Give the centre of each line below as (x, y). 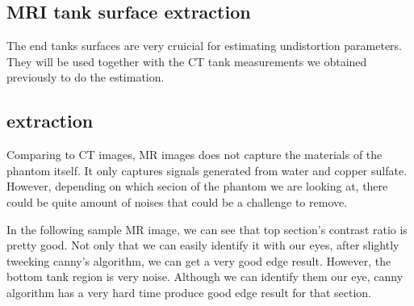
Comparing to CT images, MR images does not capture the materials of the (194, 155)
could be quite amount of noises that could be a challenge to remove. (177, 201)
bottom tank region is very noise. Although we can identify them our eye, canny (205, 277)
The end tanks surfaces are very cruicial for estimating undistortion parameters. (204, 46)
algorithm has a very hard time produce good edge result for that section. (189, 292)
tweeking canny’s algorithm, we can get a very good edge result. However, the (199, 260)
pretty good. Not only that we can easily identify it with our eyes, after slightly (203, 245)
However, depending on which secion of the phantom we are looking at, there (197, 186)
